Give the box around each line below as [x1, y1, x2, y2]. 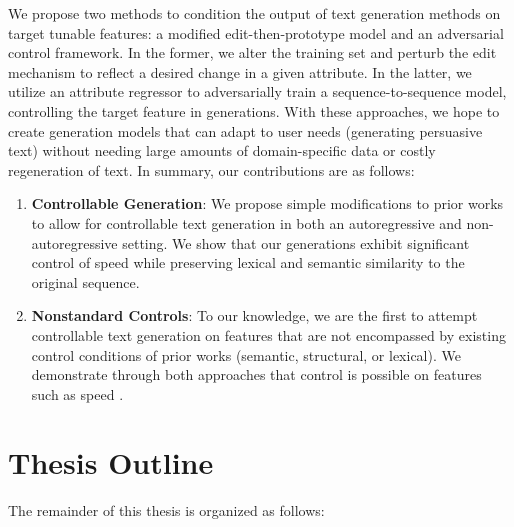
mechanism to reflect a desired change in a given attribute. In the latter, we [8, 61, 472, 82]
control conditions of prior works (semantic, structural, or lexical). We [31, 344, 461, 365]
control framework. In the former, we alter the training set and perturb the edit [8, 42, 497, 63]
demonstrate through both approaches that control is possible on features [31, 364, 482, 385]
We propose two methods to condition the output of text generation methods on [8, 3, 501, 23]
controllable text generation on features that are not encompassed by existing [31, 324, 506, 345]
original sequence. [31, 271, 140, 292]
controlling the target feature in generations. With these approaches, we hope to [8, 100, 500, 121]
